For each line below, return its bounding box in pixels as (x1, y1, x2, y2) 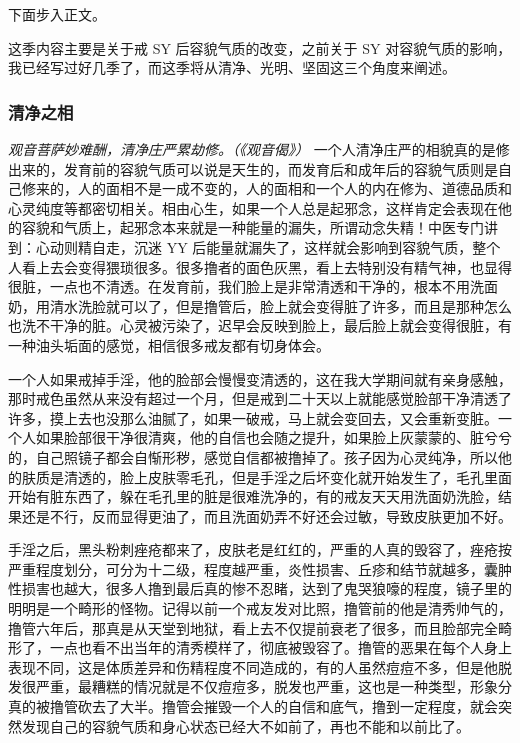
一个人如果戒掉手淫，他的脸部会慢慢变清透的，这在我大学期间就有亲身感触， (8, 368, 512, 389)
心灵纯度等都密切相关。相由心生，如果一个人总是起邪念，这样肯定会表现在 (8, 197, 498, 218)
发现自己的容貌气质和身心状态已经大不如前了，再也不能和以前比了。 (21, 715, 470, 736)
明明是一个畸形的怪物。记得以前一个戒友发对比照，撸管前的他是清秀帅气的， (8, 598, 512, 619)
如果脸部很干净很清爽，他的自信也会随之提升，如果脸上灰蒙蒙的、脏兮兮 (35, 427, 512, 448)
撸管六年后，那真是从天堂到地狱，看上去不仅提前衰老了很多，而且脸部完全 (8, 617, 498, 638)
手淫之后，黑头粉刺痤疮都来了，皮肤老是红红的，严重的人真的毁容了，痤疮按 (8, 539, 512, 560)
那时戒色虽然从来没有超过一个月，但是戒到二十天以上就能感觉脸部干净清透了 (8, 388, 512, 409)
